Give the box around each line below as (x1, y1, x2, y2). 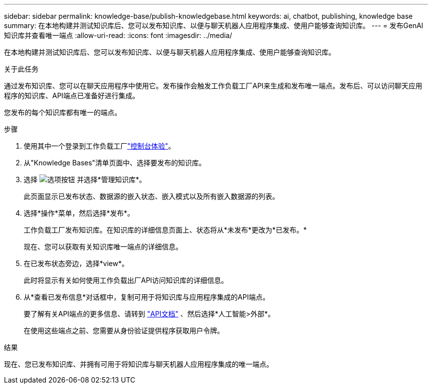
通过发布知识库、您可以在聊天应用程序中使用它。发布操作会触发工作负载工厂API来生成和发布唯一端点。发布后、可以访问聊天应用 (4, 81, 423, 90)
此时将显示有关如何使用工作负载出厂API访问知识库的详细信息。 (24, 276, 228, 284)
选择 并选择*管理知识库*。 (24, 175, 146, 184)
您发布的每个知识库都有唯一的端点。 (4, 108, 121, 116)
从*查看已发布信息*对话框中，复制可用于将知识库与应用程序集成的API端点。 (24, 293, 270, 301)
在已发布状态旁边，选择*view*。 (24, 259, 129, 268)
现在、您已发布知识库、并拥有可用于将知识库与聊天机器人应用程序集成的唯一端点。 (4, 360, 273, 368)
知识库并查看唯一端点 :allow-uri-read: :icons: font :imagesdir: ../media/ (4, 31, 232, 39)
